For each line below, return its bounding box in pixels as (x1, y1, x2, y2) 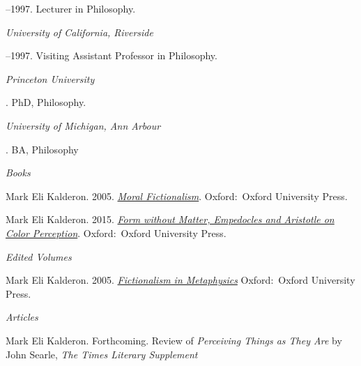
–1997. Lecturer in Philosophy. (6, 1, 136, 15)
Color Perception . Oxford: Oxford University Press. (6, 225, 226, 240)
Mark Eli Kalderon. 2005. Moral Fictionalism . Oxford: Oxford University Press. (6, 188, 348, 203)
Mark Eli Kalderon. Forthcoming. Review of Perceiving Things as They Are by (6, 333, 342, 347)
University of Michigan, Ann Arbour (6, 118, 161, 132)
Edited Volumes (6, 249, 72, 264)
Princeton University (6, 71, 95, 86)
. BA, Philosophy (6, 142, 79, 156)
